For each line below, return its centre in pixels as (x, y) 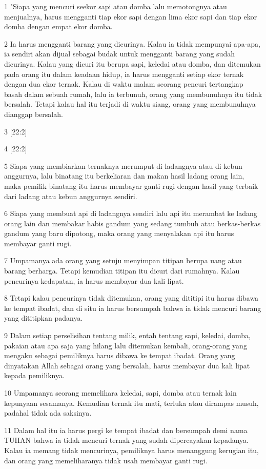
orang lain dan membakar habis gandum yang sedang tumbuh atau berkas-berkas (132, 223)
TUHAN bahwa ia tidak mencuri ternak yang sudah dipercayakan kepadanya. (127, 440)
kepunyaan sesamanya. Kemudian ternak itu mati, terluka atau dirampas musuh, (131, 403)
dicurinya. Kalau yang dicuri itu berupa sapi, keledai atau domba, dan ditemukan (132, 63)
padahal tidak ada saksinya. (48, 413)
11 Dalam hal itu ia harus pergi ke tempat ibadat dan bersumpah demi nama (126, 430)
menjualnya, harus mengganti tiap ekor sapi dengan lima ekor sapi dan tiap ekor (131, 16)
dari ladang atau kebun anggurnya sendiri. (71, 196)
